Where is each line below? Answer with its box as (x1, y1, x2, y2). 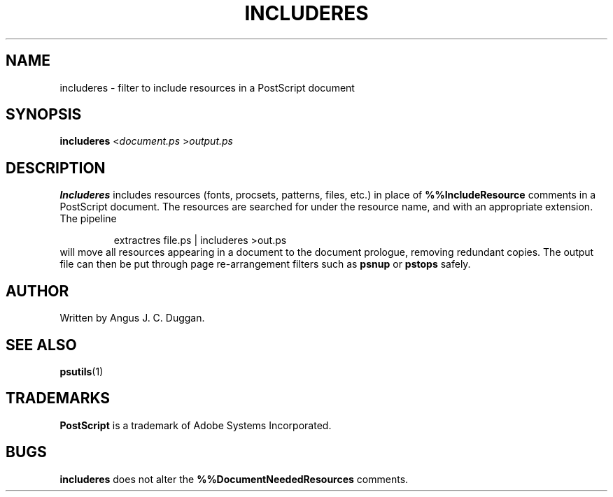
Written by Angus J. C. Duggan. (59, 312, 205, 324)
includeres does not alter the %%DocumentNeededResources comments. (59, 473, 409, 485)
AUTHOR (6, 282, 69, 300)
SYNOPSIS (6, 106, 82, 124)
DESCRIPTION (6, 159, 106, 177)
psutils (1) (59, 365, 104, 377)
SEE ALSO (6, 336, 77, 354)
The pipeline (59, 213, 117, 225)
